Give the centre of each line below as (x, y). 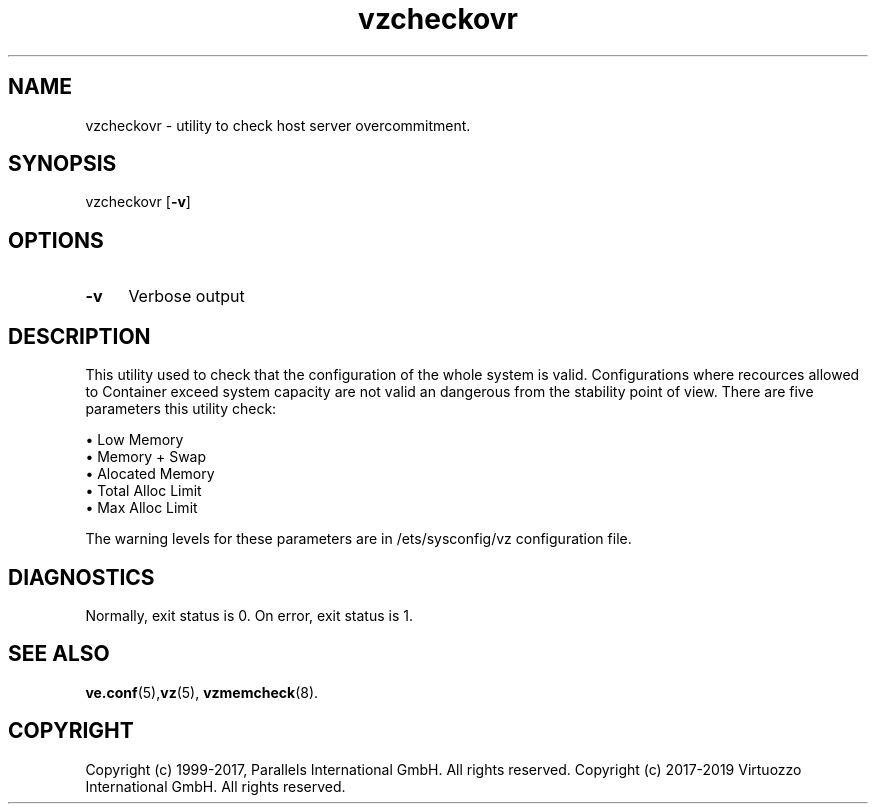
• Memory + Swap (146, 457)
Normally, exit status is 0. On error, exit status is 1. (249, 615)
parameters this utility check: (181, 409)
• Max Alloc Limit (141, 508)
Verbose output (186, 296)
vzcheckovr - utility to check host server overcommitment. (278, 125)
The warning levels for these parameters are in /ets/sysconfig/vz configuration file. (358, 539)
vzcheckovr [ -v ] (138, 202)
